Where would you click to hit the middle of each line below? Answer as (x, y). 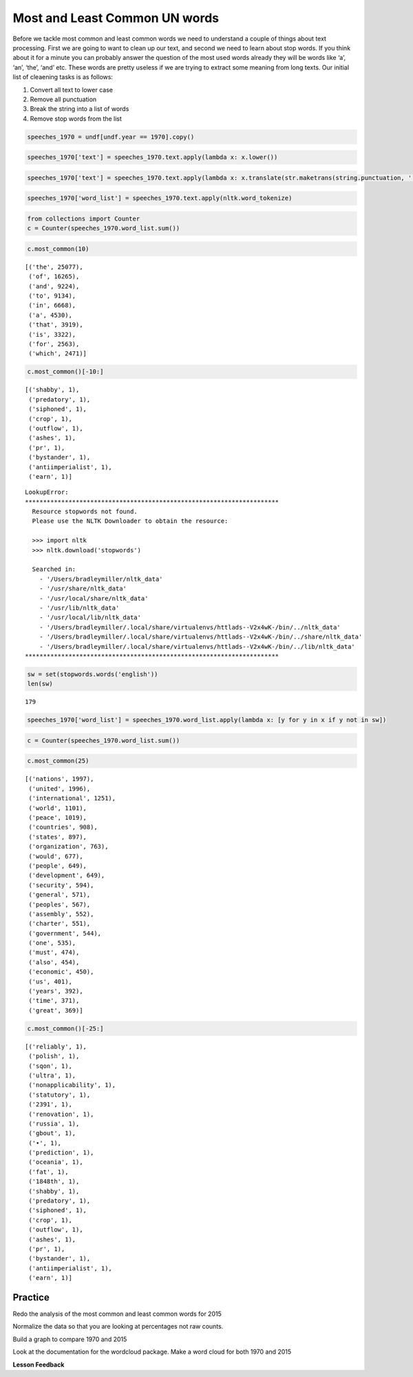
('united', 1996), (60, 788)
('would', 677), (56, 856)
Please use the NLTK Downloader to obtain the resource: (130, 521)
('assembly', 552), (61, 914)
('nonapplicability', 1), (72, 1085)
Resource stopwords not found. (85, 512)
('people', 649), (58, 866)
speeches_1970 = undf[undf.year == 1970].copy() (111, 137)
